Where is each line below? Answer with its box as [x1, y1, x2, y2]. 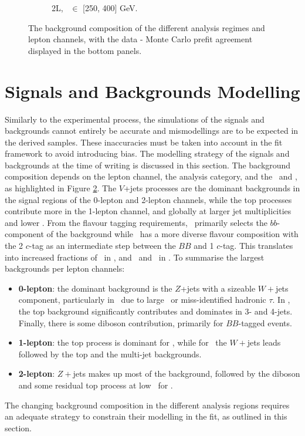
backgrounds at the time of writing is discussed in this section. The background [5, 158, 291, 171]
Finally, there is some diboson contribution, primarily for [18, 316, 223, 329]
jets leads [247, 336, 281, 349]
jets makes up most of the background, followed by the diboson [73, 367, 300, 380]
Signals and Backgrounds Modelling [5, 79, 300, 103]
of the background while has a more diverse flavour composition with [46, 228, 299, 240]
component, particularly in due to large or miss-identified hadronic [18, 293, 266, 306]
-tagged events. [238, 316, 292, 329]
